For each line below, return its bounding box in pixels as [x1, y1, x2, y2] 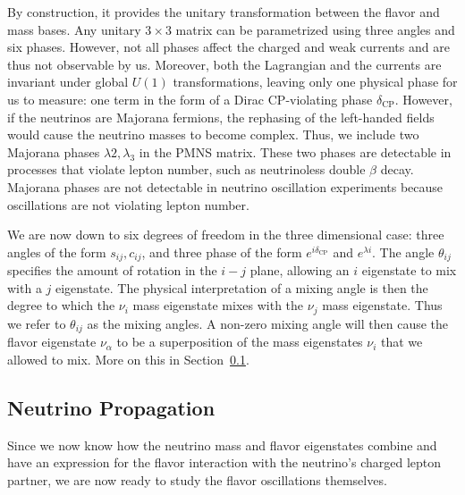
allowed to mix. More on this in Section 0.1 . [7, 349, 249, 368]
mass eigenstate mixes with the [132, 296, 304, 315]
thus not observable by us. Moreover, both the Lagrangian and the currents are [7, 55, 442, 73]
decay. [380, 160, 414, 179]
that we [381, 332, 423, 351]
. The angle [372, 242, 435, 261]
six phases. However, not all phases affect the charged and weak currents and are [7, 38, 450, 56]
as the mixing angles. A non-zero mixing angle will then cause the [87, 314, 449, 332]
